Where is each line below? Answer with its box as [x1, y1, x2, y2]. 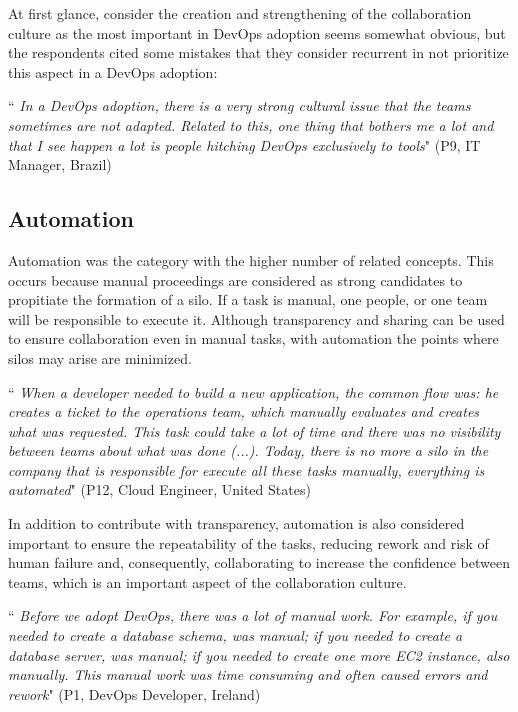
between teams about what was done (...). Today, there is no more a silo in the [8, 440, 489, 461]
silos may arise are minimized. [8, 347, 192, 368]
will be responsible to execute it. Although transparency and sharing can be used [8, 308, 505, 329]
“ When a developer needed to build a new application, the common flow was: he [8, 381, 499, 402]
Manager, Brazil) [8, 154, 112, 175]
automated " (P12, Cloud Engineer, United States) [8, 479, 311, 500]
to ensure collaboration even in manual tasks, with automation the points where [8, 328, 499, 349]
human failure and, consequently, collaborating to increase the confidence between [8, 552, 510, 573]
